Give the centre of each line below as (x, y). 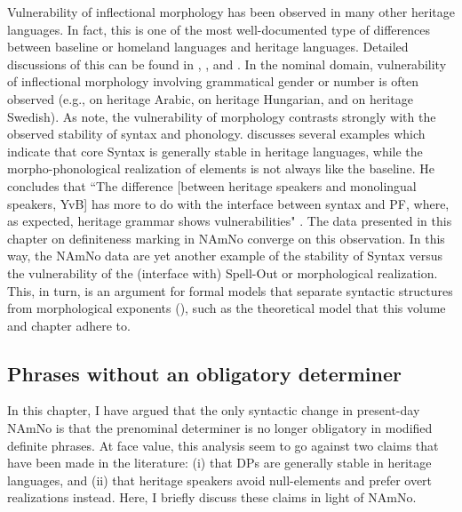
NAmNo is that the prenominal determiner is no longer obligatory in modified (220, 428)
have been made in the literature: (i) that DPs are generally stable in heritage (219, 463)
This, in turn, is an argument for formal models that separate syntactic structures (230, 290)
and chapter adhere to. (69, 325)
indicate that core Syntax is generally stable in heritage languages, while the (215, 151)
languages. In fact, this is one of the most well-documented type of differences (219, 29)
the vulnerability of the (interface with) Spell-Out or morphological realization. (223, 272)
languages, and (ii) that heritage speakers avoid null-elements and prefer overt (220, 480)
